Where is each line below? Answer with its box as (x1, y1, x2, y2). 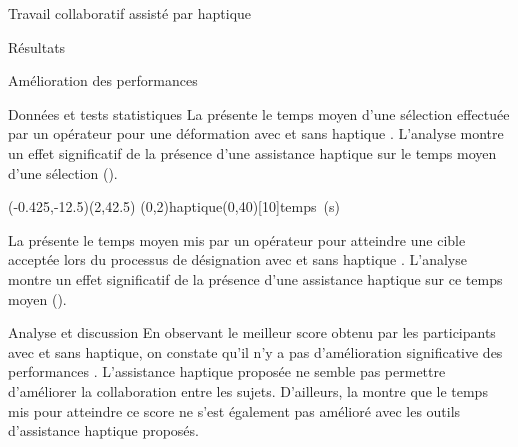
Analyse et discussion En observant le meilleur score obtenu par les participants (8, 322, 496, 343)
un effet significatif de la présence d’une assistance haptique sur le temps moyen (8, 142, 497, 163)
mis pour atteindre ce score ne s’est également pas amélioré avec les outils (8, 400, 461, 421)
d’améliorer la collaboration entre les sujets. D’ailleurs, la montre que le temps (8, 380, 488, 401)
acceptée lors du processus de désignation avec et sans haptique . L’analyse (8, 249, 467, 270)
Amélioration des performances (8, 70, 198, 91)
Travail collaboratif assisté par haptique (8, 3, 252, 23)
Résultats (8, 36, 66, 57)
